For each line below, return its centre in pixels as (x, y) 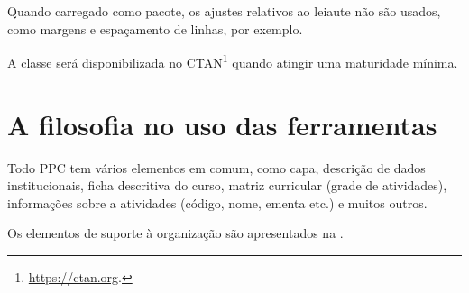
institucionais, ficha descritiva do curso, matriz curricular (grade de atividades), (227, 185)
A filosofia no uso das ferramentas (222, 124)
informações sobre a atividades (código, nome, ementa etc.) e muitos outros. (217, 202)
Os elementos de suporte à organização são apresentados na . (175, 233)
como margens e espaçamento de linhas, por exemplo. (155, 28)
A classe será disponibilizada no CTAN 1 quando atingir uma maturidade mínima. (233, 61)
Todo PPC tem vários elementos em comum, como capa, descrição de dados (216, 167)
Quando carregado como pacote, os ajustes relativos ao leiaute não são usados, (224, 11)
